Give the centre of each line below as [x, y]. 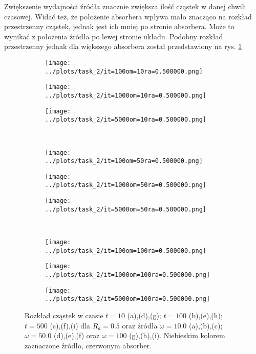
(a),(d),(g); [144, 315]
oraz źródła [140, 325]
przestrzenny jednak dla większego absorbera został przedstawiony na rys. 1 [123, 46]
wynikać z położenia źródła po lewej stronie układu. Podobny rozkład [114, 36]
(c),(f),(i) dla [70, 325]
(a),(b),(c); [206, 325]
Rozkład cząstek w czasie [64, 315]
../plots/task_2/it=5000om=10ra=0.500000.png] [126, 120]
